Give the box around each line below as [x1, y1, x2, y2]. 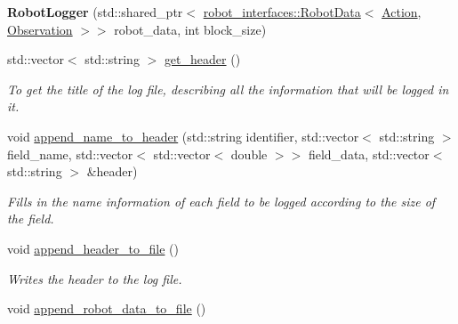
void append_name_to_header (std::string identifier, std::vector [7, 126, 359, 145]
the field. [7, 209, 54, 228]
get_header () [164, 50, 241, 69]
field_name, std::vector [7, 144, 133, 163]
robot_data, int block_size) [114, 20, 267, 38]
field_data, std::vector [308, 144, 430, 163]
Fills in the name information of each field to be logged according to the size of [7, 191, 436, 210]
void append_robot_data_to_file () [7, 299, 206, 318]
